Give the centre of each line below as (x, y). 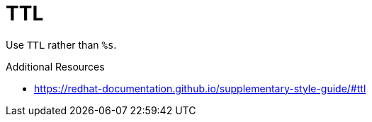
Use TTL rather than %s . (61, 44)
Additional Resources (55, 66)
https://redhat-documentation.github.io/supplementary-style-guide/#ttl (200, 88)
